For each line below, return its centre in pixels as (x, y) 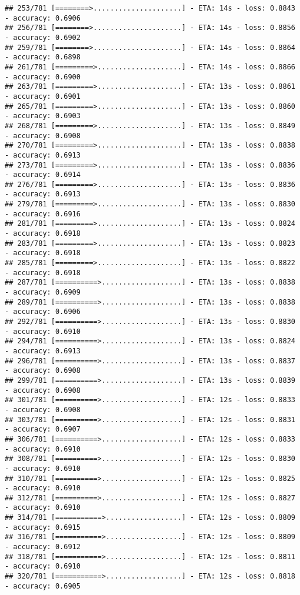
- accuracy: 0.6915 (43, 527)
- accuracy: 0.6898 (43, 57)
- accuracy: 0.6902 (43, 37)
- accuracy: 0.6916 (43, 214)
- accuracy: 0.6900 (43, 77)
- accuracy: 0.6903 (43, 116)
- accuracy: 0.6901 (43, 96)
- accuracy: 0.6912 (43, 547)
